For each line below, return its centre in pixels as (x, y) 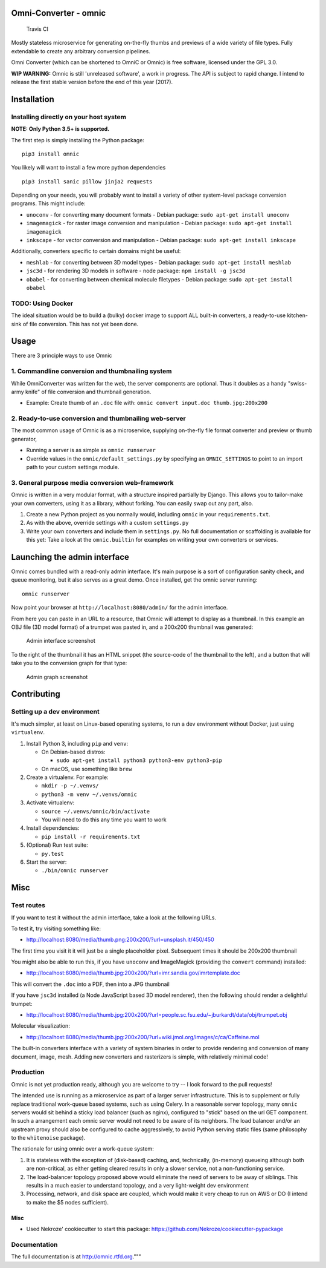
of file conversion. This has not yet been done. (81, 324)
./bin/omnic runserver (75, 871)
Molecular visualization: (41, 1026)
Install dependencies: (53, 828)
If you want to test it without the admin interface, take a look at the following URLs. (114, 918)
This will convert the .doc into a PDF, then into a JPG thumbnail (91, 984)
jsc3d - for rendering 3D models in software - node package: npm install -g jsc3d (136, 271)
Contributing (36, 694)
